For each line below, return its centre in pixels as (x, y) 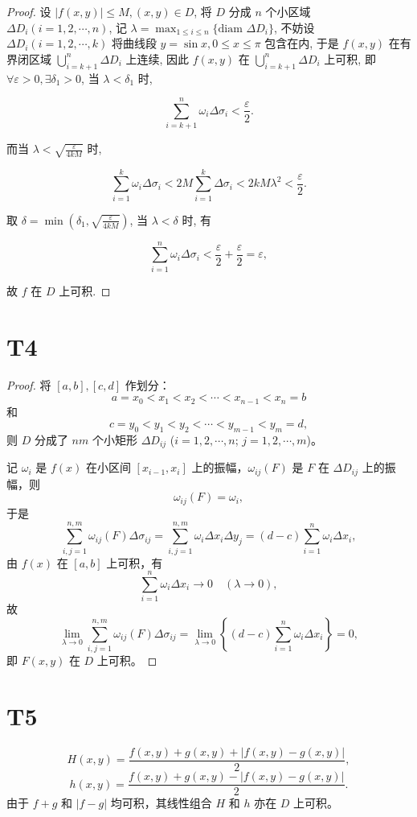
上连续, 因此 (157, 58)
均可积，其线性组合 (161, 803)
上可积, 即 (350, 58)
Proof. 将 (29, 384)
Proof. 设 (29, 11)
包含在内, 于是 (302, 43)
